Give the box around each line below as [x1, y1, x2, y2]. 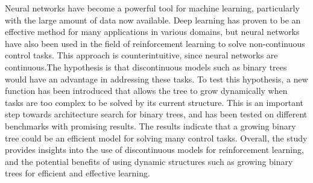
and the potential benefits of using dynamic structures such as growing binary [5, 155, 293, 167]
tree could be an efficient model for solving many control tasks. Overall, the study [5, 131, 308, 144]
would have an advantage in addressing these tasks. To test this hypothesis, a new [5, 72, 308, 85]
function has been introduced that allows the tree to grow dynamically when [5, 84, 288, 97]
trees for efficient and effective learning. [5, 167, 150, 179]
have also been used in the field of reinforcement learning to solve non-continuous [5, 37, 305, 49]
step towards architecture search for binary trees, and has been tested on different [5, 108, 308, 120]
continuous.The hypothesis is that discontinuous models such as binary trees [5, 60, 287, 73]
